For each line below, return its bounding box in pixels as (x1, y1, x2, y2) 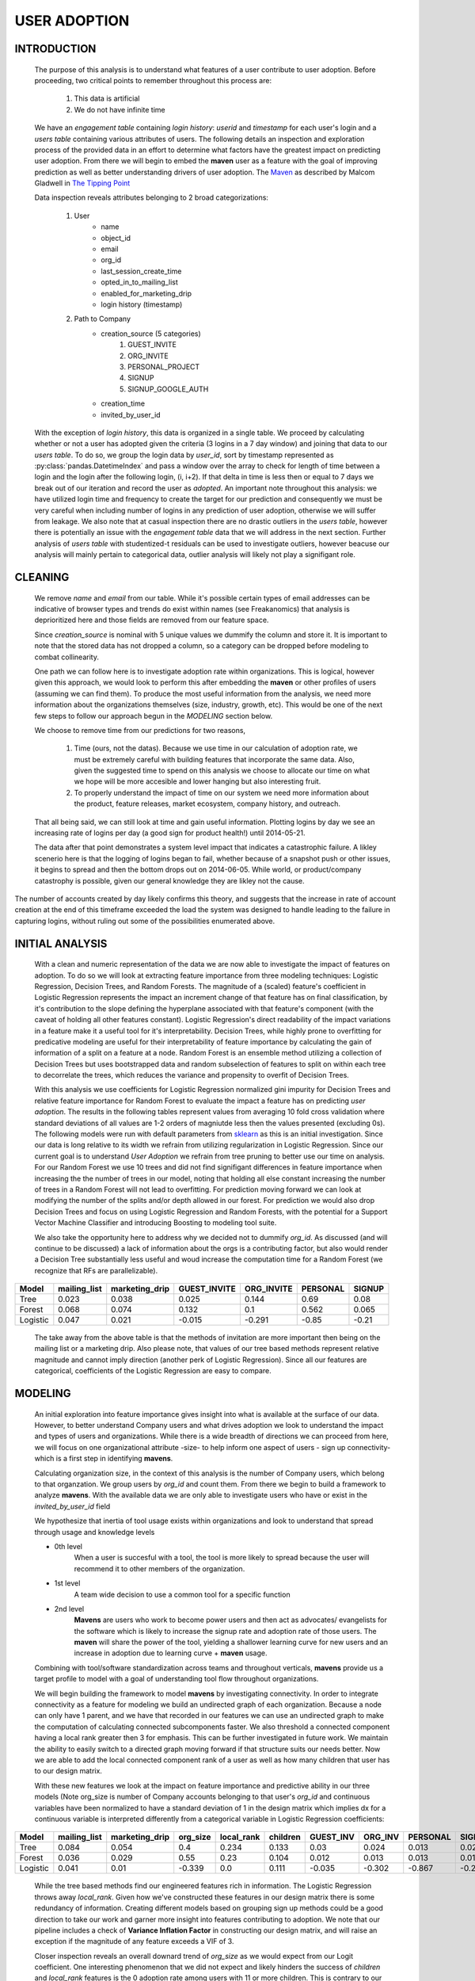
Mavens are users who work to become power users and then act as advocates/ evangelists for (74, 1615, 387, 1624)
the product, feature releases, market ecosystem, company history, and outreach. (74, 799, 340, 808)
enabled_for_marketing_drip (101, 288, 192, 298)
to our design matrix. (34, 1766, 103, 1776)
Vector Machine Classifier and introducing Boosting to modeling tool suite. (34, 1218, 277, 1227)
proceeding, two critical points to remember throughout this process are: (34, 75, 272, 85)
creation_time (101, 399, 146, 408)
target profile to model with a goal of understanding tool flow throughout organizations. (34, 1674, 319, 1684)
